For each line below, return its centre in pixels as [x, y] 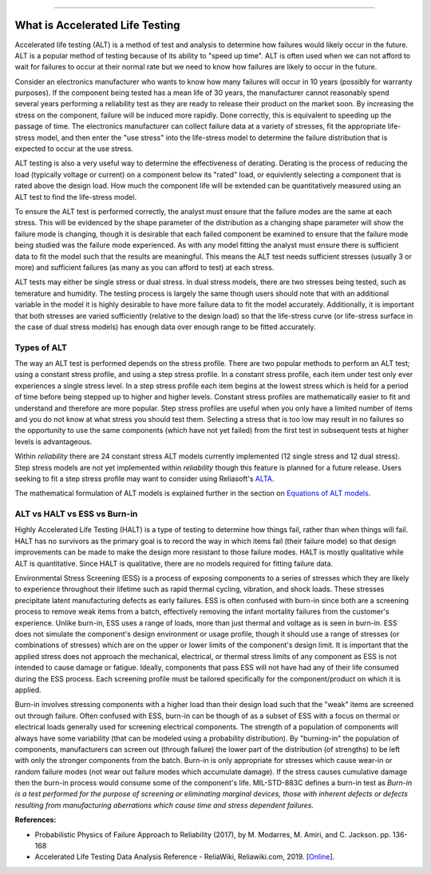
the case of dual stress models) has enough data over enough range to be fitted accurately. [165, 327]
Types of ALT [41, 348]
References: [36, 820]
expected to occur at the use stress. [74, 149]
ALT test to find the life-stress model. [76, 197]
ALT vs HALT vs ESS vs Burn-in [76, 514]
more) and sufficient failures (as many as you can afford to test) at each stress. [144, 267]
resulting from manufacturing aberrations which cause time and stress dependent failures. [164, 805]
